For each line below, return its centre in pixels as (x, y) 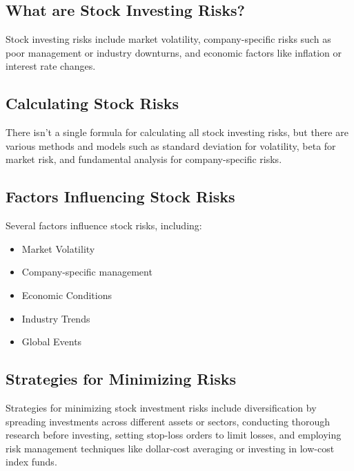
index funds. (31, 462)
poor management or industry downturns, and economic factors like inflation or (174, 52)
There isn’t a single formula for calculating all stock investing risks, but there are (177, 132)
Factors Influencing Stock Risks (120, 196)
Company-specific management (87, 272)
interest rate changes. (51, 66)
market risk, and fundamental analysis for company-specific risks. (144, 159)
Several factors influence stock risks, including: (104, 225)
